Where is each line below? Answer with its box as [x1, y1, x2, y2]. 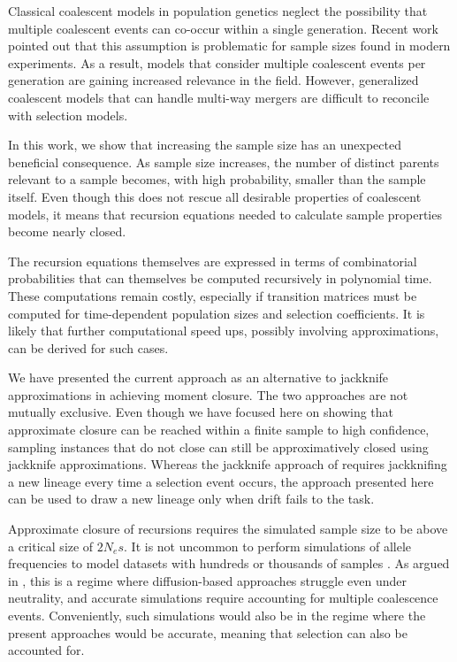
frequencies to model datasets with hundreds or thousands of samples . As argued [8, 554, 450, 573]
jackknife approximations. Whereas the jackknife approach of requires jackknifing [8, 455, 447, 473]
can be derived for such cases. [8, 338, 169, 357]
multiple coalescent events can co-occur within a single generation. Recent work [8, 19, 438, 37]
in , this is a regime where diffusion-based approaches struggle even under [8, 571, 407, 589]
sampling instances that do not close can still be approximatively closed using [8, 437, 429, 456]
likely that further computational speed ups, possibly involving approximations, [8, 321, 439, 340]
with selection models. [8, 105, 128, 124]
